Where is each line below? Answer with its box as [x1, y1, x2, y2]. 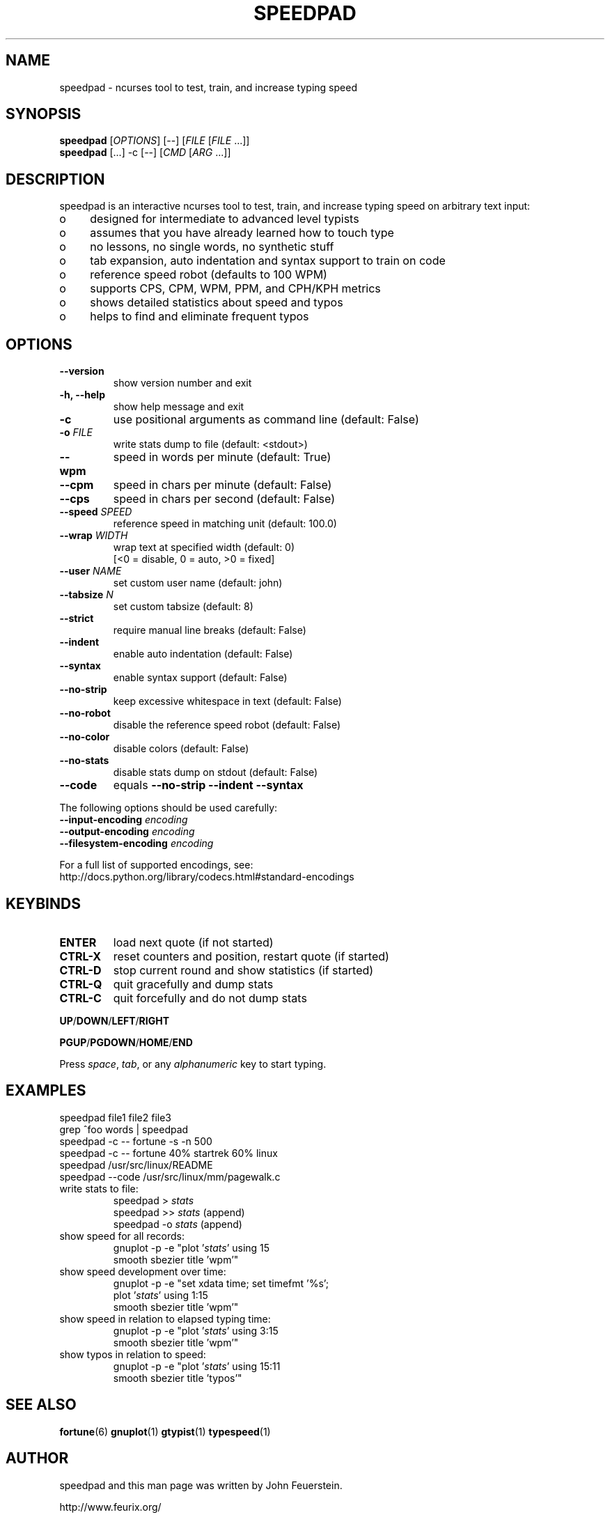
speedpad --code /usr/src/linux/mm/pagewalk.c [59, 1170, 281, 1183]
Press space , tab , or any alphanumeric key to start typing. [59, 1057, 327, 1070]
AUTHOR [6, 1449, 69, 1468]
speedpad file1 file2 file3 [59, 1111, 171, 1123]
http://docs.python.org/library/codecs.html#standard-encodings [59, 871, 354, 883]
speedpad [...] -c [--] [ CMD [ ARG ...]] [59, 146, 231, 159]
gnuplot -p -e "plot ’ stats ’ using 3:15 [113, 1324, 279, 1337]
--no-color [59, 731, 110, 743]
